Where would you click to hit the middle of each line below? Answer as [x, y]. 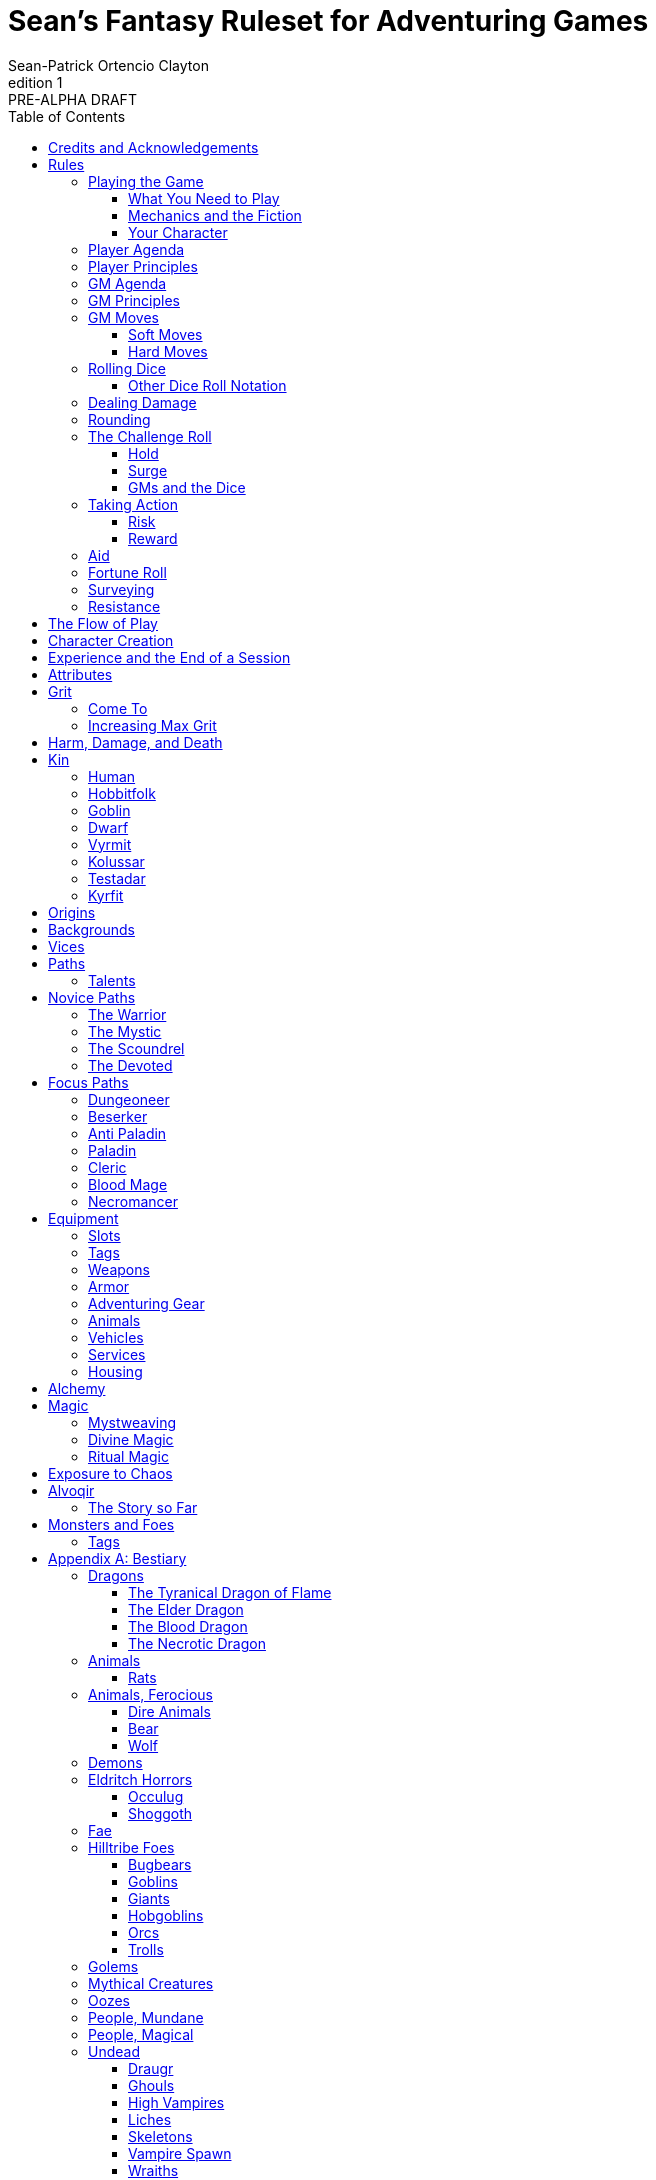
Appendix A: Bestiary [117, 1558]
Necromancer [133, 1201]
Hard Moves [168, 351]
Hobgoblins [166, 1915]
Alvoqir [71, 1490]
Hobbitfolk [122, 793]
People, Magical [141, 2034]
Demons [115, 1762]
